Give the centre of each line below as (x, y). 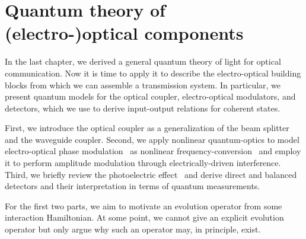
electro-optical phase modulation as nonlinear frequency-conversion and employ (153, 151)
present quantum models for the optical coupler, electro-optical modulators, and (150, 96)
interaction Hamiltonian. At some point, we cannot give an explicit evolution (144, 217)
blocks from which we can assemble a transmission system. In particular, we (143, 85)
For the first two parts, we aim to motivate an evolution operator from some (144, 205)
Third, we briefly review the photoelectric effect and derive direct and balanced (151, 174)
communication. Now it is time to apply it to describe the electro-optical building (153, 73)
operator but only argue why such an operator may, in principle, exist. (133, 229)
